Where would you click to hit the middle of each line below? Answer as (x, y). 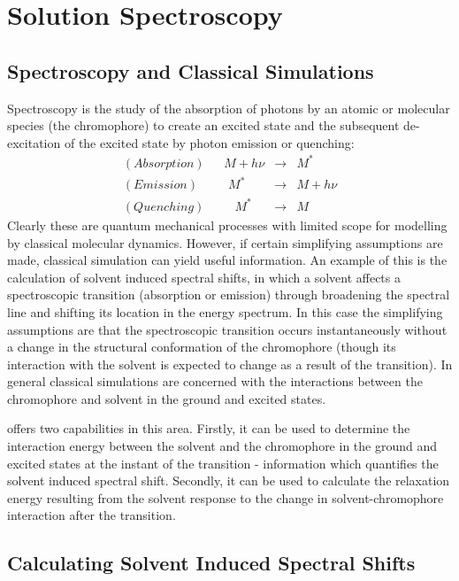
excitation (34, 142)
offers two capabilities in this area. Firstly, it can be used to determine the (209, 428)
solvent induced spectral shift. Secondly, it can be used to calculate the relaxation (229, 480)
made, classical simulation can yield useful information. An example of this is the (227, 260)
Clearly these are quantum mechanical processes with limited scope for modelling (227, 225)
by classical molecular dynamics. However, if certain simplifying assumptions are (225, 242)
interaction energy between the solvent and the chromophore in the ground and (222, 446)
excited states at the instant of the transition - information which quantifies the (223, 463)
